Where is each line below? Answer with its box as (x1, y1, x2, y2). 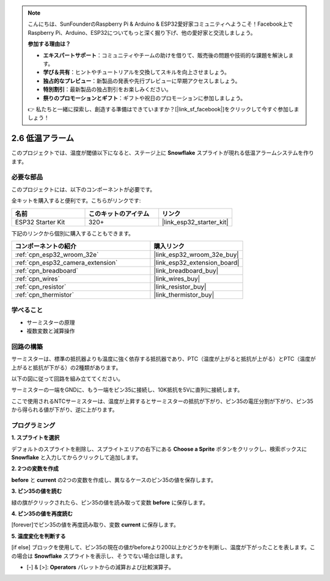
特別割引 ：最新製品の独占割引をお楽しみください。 (43, 86, 172, 93)
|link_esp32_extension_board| (153, 258, 240, 267)
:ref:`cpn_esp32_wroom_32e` (15, 250, 99, 259)
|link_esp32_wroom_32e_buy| (153, 250, 240, 259)
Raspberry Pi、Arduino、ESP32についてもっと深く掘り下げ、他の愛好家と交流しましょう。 (28, 29, 256, 36)
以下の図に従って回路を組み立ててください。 (11, 375, 123, 382)
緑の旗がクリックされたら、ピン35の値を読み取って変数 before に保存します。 (11, 498, 209, 506)
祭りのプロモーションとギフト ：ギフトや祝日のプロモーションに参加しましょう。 (43, 94, 246, 102)
